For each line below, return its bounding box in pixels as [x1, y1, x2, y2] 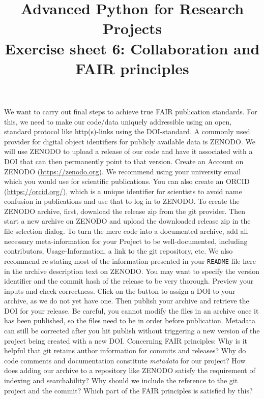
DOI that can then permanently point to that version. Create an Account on [4, 156, 244, 166]
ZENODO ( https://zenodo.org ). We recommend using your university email [4, 166, 241, 176]
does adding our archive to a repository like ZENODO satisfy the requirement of [4, 365, 255, 376]
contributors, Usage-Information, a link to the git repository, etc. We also [4, 245, 233, 256]
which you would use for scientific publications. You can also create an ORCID [4, 176, 250, 187]
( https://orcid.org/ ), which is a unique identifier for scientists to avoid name [4, 186, 242, 196]
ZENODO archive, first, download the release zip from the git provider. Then [4, 205, 246, 216]
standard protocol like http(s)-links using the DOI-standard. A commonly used [4, 126, 250, 137]
